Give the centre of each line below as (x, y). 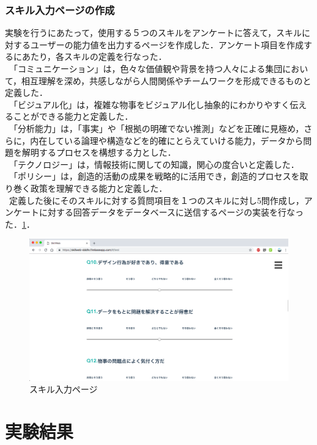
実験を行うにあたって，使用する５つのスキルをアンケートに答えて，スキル (154, 33)
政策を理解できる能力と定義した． (99, 188)
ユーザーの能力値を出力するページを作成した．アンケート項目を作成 (167, 44)
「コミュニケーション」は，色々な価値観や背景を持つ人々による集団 (146, 68)
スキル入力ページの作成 (60, 9)
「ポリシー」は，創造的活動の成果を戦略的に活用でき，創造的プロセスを (154, 176)
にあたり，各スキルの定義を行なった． (90, 56)
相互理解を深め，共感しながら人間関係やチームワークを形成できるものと (166, 80)
